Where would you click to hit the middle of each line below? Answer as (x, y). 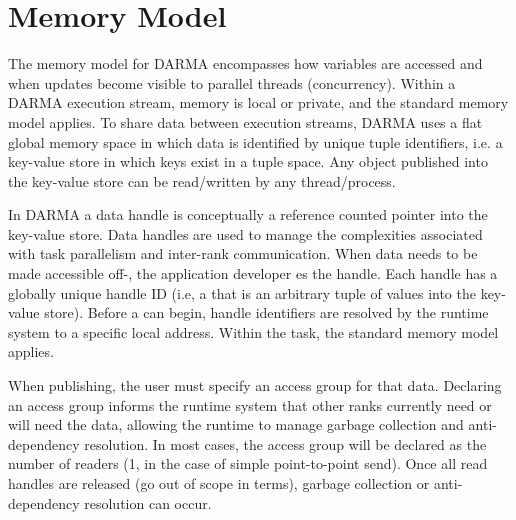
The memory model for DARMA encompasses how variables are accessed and (245, 63)
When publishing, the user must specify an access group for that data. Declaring (255, 385)
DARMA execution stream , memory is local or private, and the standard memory (258, 102)
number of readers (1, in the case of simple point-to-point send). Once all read (248, 463)
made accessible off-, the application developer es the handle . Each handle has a (253, 273)
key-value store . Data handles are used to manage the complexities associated (245, 233)
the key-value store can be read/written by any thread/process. (202, 180)
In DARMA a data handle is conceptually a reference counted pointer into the (248, 214)
